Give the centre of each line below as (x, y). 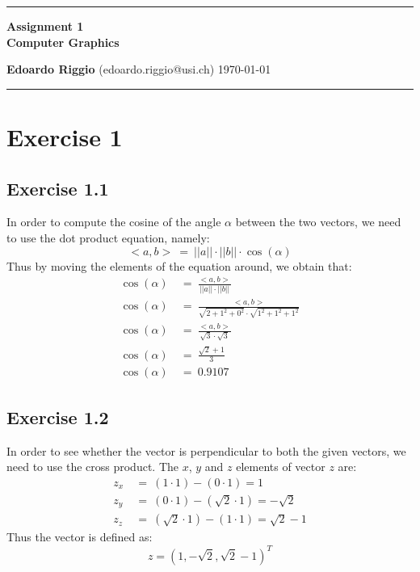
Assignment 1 (45, 26)
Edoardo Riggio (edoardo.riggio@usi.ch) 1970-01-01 (139, 69)
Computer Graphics (63, 42)
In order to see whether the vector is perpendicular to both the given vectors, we (206, 450)
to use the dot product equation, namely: (108, 237)
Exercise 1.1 (58, 188)
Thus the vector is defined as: (80, 537)
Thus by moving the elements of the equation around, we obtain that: (179, 265)
